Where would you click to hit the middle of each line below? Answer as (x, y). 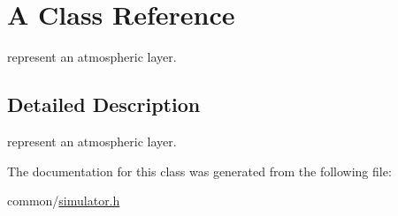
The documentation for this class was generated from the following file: (199, 171)
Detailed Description (104, 104)
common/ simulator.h (64, 201)
